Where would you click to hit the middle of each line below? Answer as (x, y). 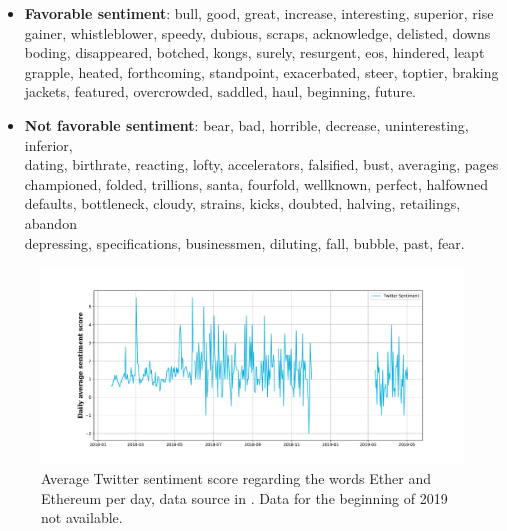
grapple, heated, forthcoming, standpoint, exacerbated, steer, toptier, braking (261, 71)
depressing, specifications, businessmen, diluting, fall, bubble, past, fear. (244, 242)
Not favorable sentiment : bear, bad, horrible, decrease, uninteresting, (246, 124)
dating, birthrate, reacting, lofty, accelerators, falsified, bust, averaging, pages (261, 164)
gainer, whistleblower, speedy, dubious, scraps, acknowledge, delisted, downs (257, 32)
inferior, (48, 144)
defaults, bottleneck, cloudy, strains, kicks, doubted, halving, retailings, (242, 203)
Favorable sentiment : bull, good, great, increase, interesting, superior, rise (259, 13)
